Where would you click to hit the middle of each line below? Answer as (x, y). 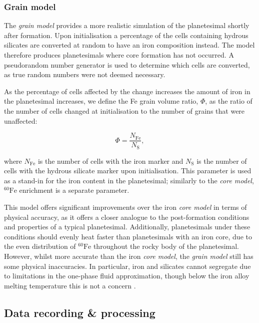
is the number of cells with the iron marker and (110, 160)
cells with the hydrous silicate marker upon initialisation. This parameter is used (128, 171)
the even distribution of (40, 246)
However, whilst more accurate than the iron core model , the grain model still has (129, 256)
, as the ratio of (229, 101)
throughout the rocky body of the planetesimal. (166, 246)
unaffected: (21, 120)
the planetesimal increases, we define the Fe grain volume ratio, (101, 101)
